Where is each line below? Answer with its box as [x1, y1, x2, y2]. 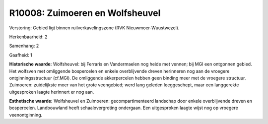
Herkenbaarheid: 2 [9, 34, 48, 40]
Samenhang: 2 [9, 43, 39, 49]
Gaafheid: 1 [9, 52, 32, 58]
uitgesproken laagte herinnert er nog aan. [9, 89, 94, 95]
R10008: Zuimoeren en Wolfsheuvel [9, 7, 161, 18]
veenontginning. [9, 112, 43, 118]
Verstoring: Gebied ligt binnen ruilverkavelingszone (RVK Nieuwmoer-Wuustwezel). [9, 25, 180, 31]
